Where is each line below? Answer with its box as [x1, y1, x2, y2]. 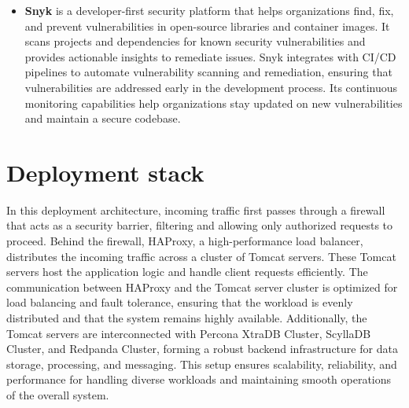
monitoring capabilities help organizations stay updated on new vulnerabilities [24, 94, 403, 111]
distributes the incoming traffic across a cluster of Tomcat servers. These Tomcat [6, 248, 396, 264]
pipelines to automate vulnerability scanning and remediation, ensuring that [24, 64, 392, 80]
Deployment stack [6, 156, 204, 188]
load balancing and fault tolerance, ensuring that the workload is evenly [6, 294, 353, 311]
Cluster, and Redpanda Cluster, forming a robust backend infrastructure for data [6, 340, 398, 357]
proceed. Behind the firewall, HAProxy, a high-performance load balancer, [6, 233, 363, 249]
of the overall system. [6, 387, 109, 402]
